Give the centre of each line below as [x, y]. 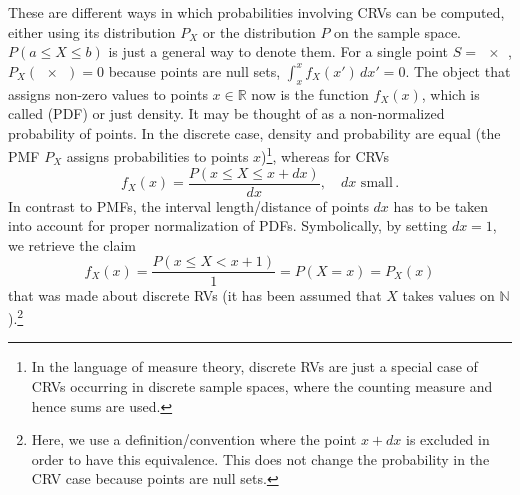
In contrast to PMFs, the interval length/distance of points [188, 205]
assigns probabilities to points [157, 156]
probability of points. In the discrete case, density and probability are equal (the [254, 132]
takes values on [448, 294]
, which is [450, 93]
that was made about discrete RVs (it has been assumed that [195, 294]
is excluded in [448, 439]
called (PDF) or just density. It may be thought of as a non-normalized [226, 113]
